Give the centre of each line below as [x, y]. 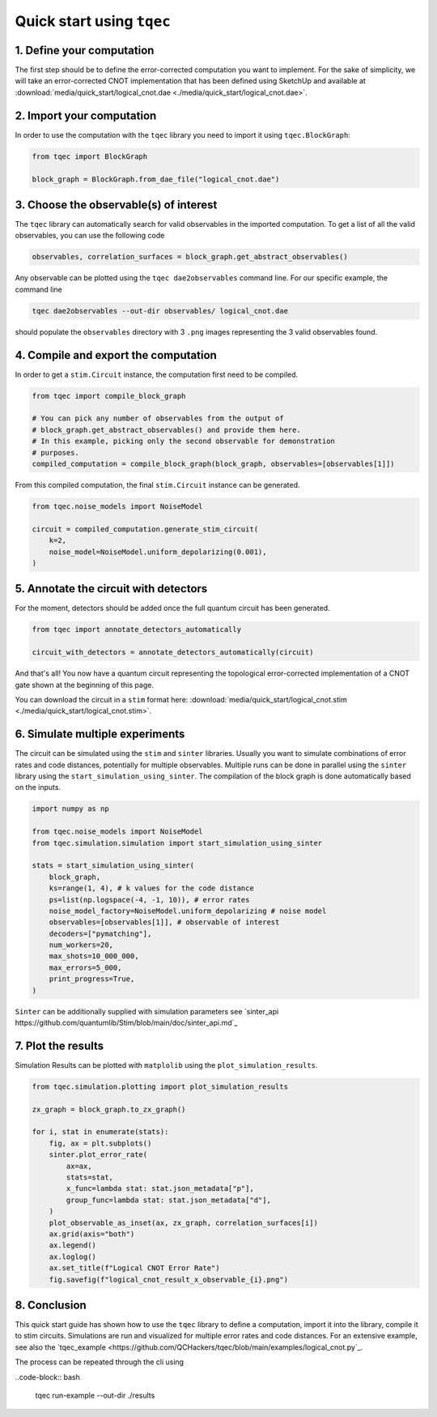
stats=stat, [89, 1178]
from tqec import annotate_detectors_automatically [137, 630]
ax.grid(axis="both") [92, 1234]
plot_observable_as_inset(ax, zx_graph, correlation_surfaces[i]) [184, 1223]
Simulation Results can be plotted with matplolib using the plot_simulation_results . [166, 1065]
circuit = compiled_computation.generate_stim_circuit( [145, 529]
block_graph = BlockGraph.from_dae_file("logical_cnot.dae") [156, 179]
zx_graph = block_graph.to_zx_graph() [109, 1109]
